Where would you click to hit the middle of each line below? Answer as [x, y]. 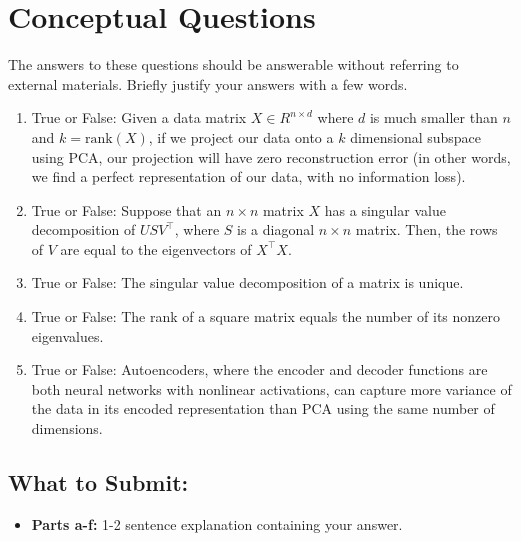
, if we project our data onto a [241, 136]
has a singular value [385, 209]
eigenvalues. [67, 335]
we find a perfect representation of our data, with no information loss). [248, 176]
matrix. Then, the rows [426, 229]
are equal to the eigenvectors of [156, 248]
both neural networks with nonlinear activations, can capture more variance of [271, 388]
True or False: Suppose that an [126, 209]
